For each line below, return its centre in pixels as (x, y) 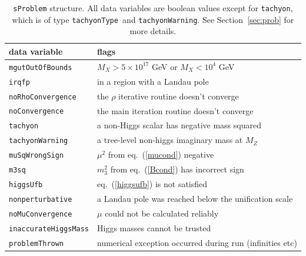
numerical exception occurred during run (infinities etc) (197, 242)
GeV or (164, 66)
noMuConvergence (41, 214)
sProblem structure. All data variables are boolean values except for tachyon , (153, 8)
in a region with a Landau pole (153, 81)
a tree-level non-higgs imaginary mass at (170, 140)
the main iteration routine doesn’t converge (175, 110)
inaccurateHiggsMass (49, 229)
